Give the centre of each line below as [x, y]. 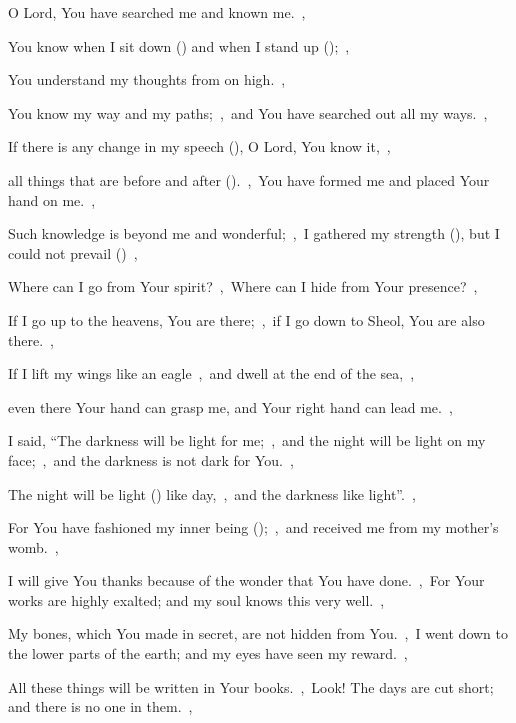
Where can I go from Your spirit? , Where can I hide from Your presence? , [243, 286]
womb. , [33, 546]
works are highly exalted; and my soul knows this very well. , [196, 599]
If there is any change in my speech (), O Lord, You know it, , [199, 146]
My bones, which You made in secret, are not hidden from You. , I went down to [258, 633]
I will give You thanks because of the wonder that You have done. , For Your [246, 580]
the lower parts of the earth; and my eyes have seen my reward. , [208, 653]
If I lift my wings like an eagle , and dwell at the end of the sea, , [211, 373]
